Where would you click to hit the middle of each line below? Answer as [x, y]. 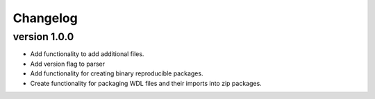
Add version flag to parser [68, 64]
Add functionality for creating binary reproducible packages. [117, 73]
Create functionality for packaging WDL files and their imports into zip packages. [146, 83]
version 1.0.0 [43, 37]
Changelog [45, 18]
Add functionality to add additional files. [87, 54]
